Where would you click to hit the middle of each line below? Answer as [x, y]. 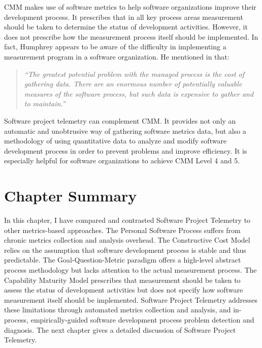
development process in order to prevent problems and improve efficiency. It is [126, 150]
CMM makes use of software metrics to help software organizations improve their [130, 7]
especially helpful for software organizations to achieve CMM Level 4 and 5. [122, 161]
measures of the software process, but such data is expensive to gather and [139, 93]
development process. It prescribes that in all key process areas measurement [124, 17]
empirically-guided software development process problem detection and [142, 319]
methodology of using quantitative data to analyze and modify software [116, 141]
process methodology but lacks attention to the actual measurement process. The [130, 270]
